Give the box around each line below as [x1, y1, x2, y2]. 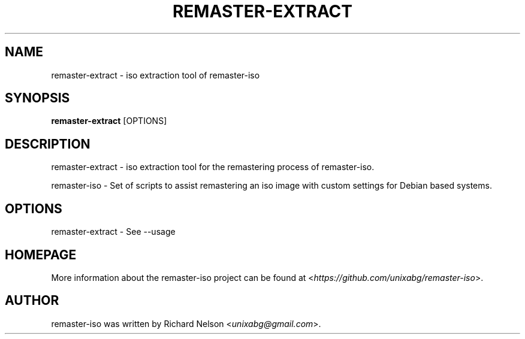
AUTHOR [5, 293, 59, 308]
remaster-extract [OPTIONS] [51, 116, 167, 126]
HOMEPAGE [5, 247, 77, 262]
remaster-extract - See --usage [51, 226, 176, 237]
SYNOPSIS [5, 90, 70, 106]
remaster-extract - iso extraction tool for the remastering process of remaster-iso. [51, 162, 375, 172]
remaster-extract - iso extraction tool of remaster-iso [51, 69, 260, 80]
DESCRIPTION [5, 136, 90, 152]
